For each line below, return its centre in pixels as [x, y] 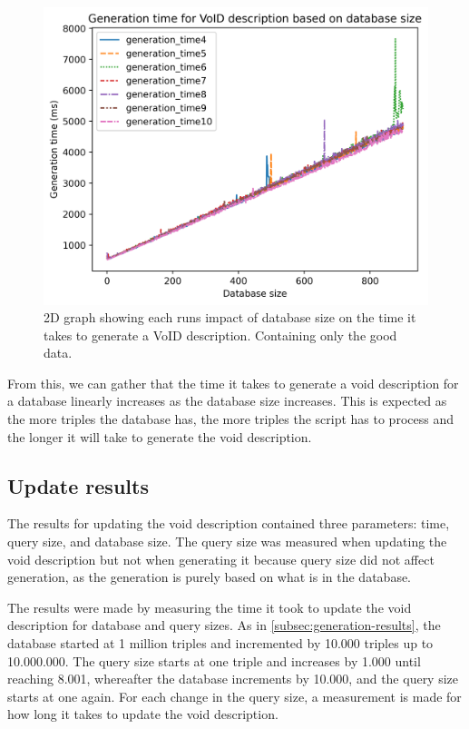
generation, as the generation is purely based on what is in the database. [210, 577]
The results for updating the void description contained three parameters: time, [229, 523]
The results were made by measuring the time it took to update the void [210, 607]
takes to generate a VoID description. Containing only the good [220, 335]
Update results [78, 485]
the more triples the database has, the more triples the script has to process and [230, 419]
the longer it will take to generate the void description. [160, 436]
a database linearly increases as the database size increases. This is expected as [227, 401]
